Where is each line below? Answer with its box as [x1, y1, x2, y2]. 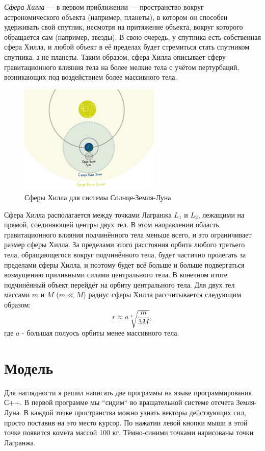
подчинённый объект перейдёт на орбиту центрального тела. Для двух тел [4, 279, 235, 290]
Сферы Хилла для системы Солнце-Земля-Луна [24, 192, 171, 203]
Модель [4, 357, 54, 378]
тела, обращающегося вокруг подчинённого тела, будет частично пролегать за [4, 249, 246, 260]
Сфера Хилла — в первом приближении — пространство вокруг [4, 2, 204, 12]
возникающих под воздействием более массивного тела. [4, 72, 177, 82]
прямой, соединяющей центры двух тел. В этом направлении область [4, 219, 219, 230]
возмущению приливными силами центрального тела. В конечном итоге [4, 269, 227, 280]
